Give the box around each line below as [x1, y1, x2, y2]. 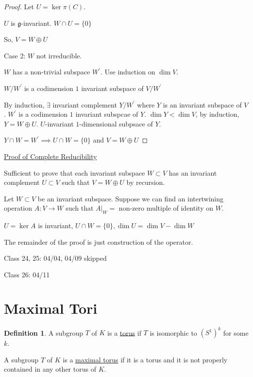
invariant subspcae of [75, 109, 138, 119]
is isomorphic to [150, 327, 197, 338]
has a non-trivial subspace [12, 67, 90, 77]
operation [4, 203, 33, 213]
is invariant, [38, 220, 73, 231]
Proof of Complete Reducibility [4, 151, 97, 161]
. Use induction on [100, 67, 155, 77]
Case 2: [4, 50, 26, 60]
